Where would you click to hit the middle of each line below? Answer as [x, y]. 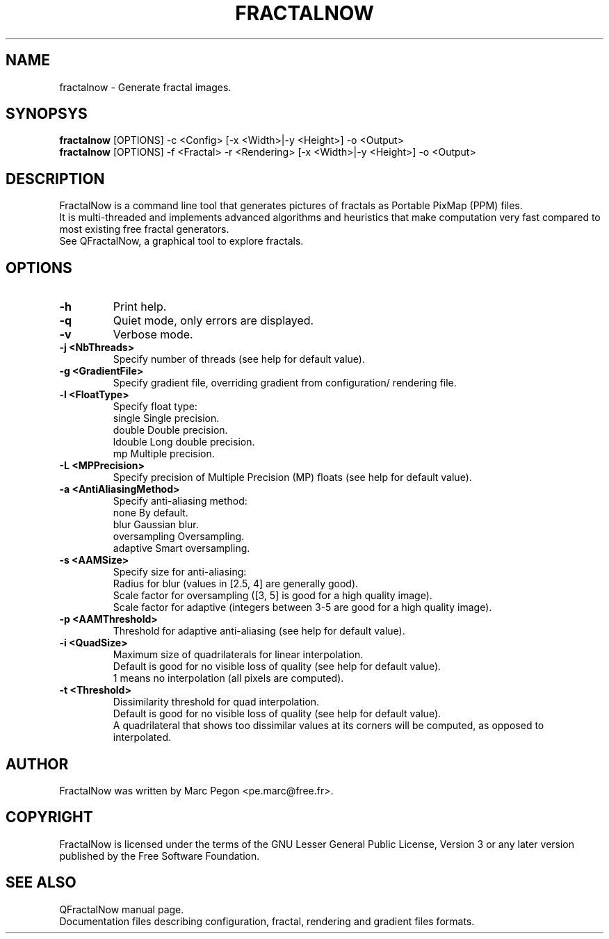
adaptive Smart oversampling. [181, 548]
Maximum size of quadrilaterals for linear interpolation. [238, 655]
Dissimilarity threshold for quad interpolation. [216, 702]
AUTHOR [37, 764]
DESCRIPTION [55, 179]
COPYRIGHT [49, 817]
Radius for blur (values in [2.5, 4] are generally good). [236, 584]
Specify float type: [155, 407]
